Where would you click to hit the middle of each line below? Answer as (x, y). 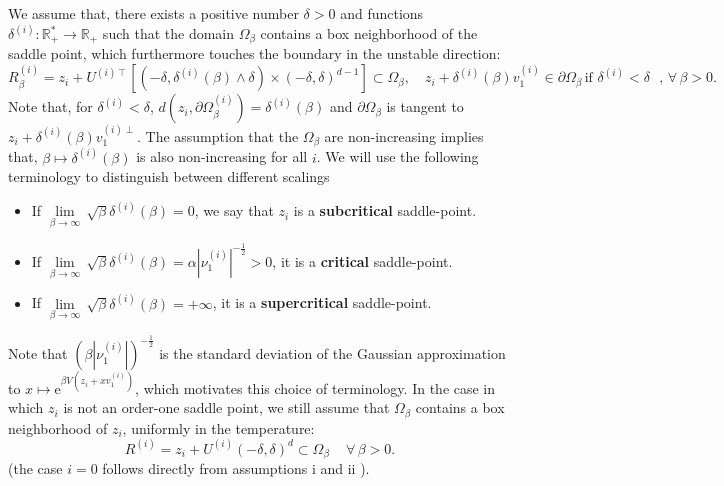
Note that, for (50, 106)
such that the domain (168, 33)
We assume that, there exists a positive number (153, 13)
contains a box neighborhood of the (369, 33)
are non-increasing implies (404, 135)
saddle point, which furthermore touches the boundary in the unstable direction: (254, 53)
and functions (382, 13)
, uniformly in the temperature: (218, 427)
